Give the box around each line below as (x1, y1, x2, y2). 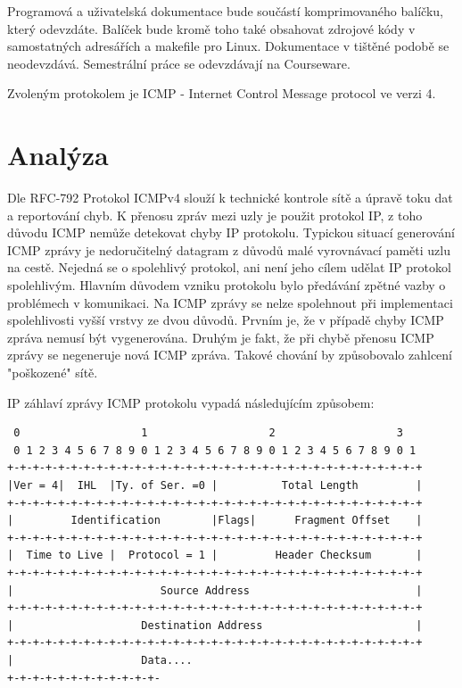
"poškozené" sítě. (7, 363, 98, 382)
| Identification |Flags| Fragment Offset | (7, 514, 423, 527)
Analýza (7, 137, 109, 173)
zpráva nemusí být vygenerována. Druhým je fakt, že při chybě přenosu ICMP (7, 327, 434, 346)
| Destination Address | (7, 618, 423, 632)
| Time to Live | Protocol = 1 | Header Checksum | (7, 549, 423, 562)
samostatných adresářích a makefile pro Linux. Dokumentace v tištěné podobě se (7, 37, 450, 55)
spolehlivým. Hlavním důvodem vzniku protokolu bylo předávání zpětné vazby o (7, 276, 446, 294)
